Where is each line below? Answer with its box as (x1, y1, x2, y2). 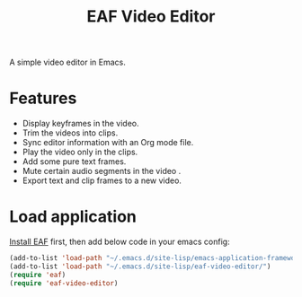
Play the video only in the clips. (22, 146, 138, 158)
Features (9, 88, 77, 109)
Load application (9, 206, 137, 227)
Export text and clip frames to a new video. (22, 175, 182, 186)
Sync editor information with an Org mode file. (22, 137, 194, 148)
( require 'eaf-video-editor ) (9, 278, 119, 288)
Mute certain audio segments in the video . (22, 166, 182, 177)
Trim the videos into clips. (22, 127, 119, 138)
